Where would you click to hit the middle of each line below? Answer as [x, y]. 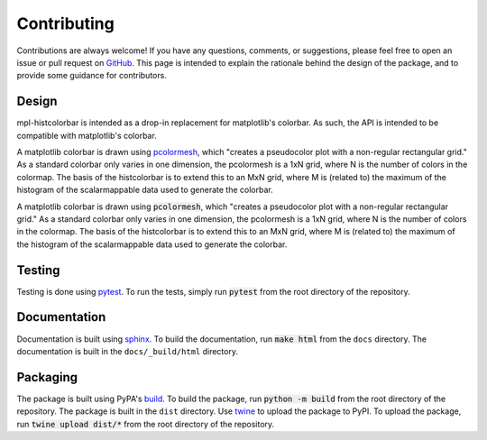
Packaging [47, 377]
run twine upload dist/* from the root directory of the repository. [146, 424]
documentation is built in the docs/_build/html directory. [128, 351]
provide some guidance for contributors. [92, 76]
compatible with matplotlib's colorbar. [87, 135]
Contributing [65, 23]
